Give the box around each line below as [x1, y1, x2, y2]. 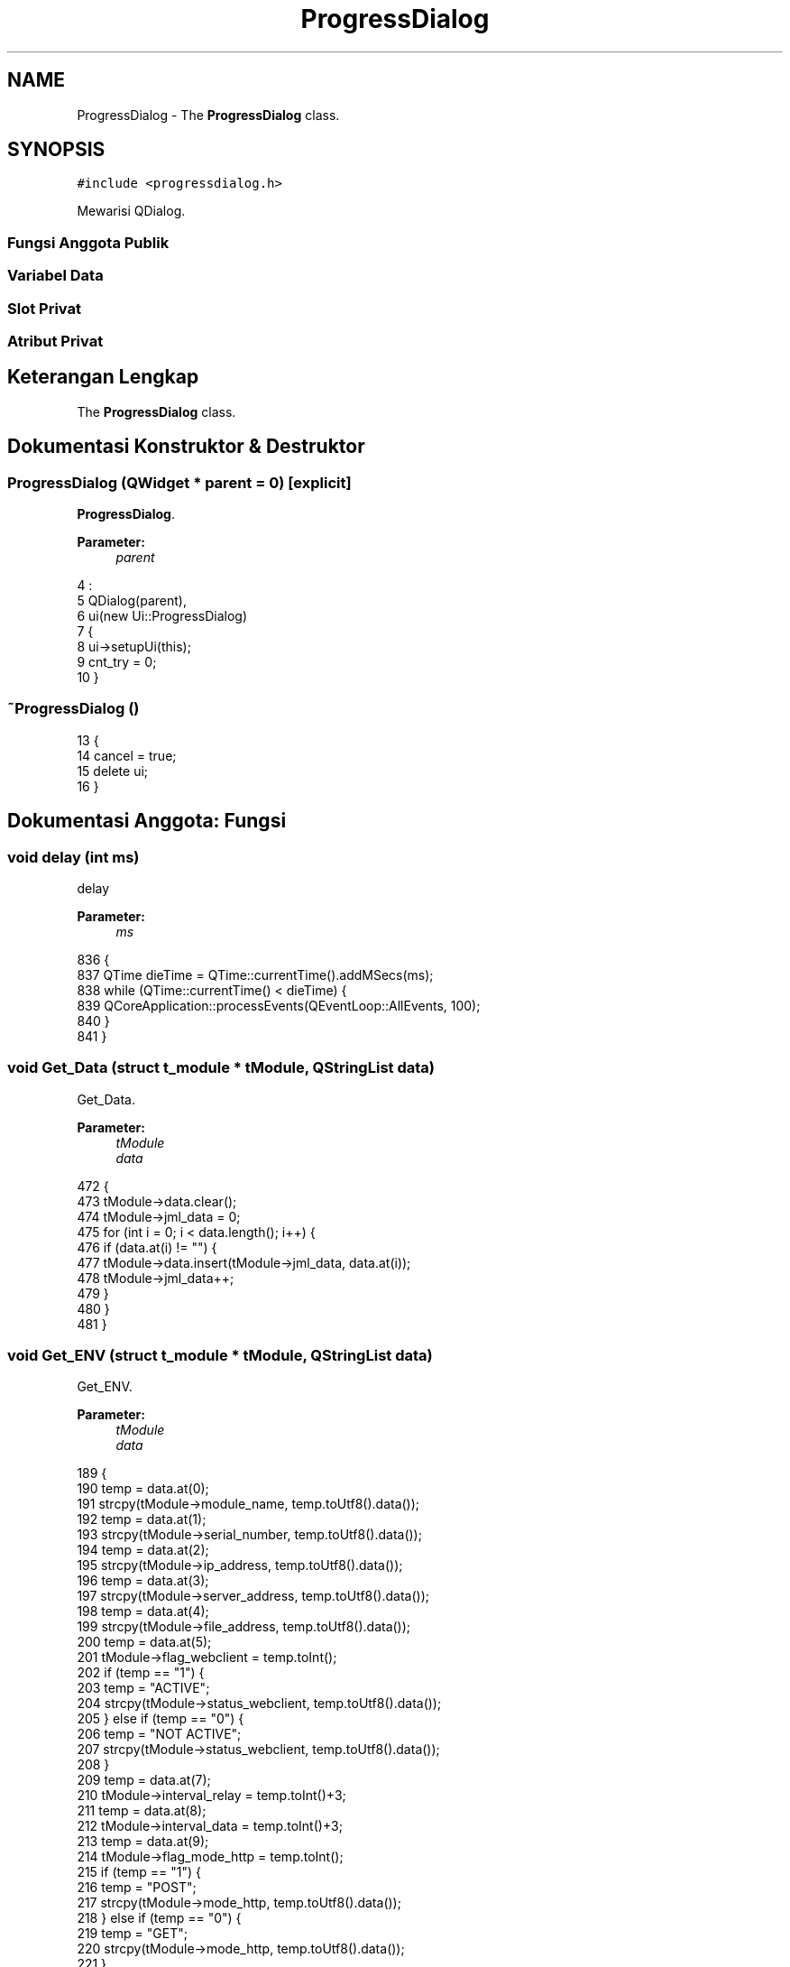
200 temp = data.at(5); [77, 1634, 212, 1650]
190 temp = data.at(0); [77, 1481, 209, 1497]
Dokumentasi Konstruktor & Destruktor [7, 435, 365, 458]
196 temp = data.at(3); [77, 1573, 209, 1589]
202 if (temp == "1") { [77, 1665, 205, 1681]
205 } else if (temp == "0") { [77, 1711, 244, 1727]
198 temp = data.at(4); [77, 1603, 209, 1620]
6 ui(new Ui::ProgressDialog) [77, 608, 248, 623]
